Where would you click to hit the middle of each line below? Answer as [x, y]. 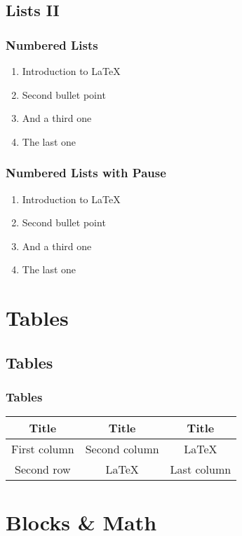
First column [43, 449]
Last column [201, 469]
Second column [122, 449]
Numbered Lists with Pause [86, 173]
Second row [43, 469]
